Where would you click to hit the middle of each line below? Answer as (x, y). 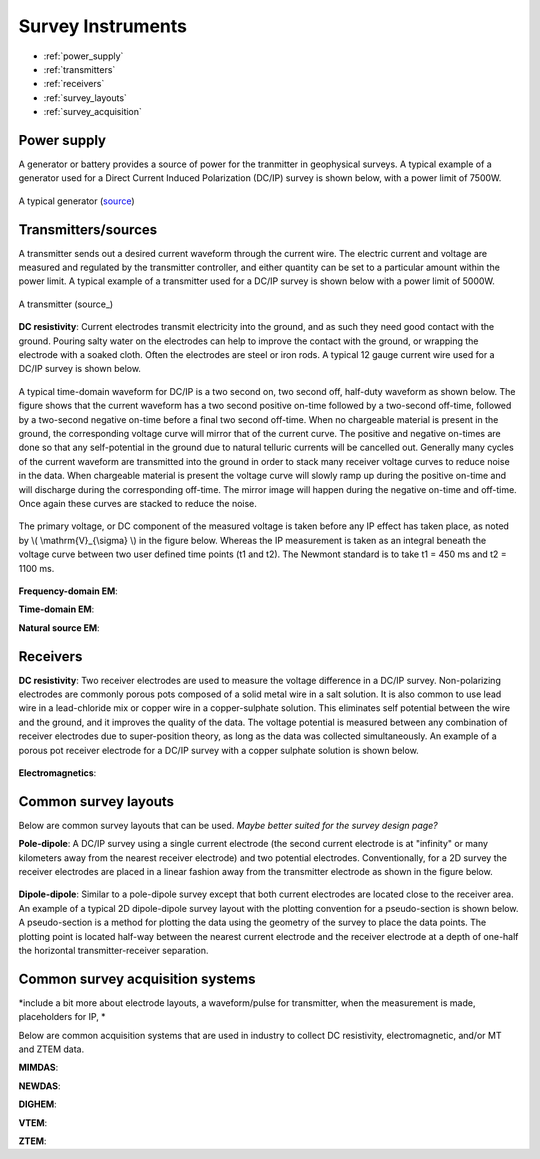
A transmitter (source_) (66, 304)
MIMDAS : (38, 1067)
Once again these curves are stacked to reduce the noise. (137, 503)
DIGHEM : (37, 1104)
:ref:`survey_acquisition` (92, 112)
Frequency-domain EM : (68, 591)
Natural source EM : (59, 627)
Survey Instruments (103, 26)
